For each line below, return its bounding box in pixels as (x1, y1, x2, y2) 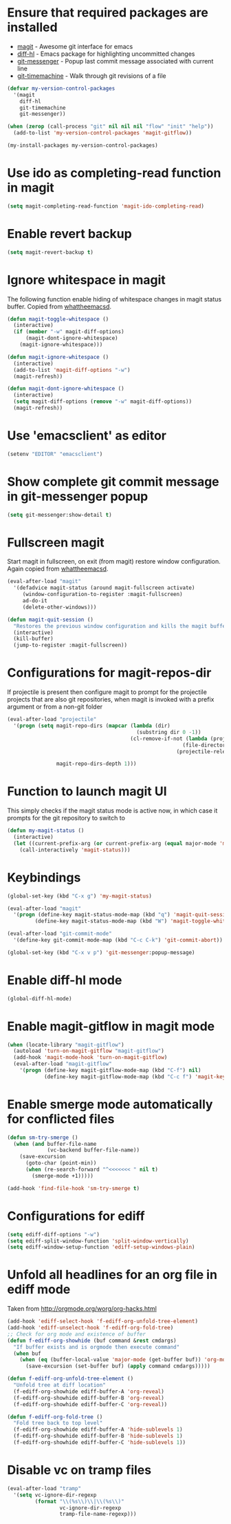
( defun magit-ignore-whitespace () (7, 353, 109, 360)
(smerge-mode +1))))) (32, 1172, 94, 1179)
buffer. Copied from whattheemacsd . (7, 302, 112, 310)
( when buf (13, 1350, 41, 1357)
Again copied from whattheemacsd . (7, 564, 109, 573)
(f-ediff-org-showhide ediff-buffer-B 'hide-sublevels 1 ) (13, 1433, 184, 1440)
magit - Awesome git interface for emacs (16, 42, 133, 50)
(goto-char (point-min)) (25, 1160, 97, 1167)
